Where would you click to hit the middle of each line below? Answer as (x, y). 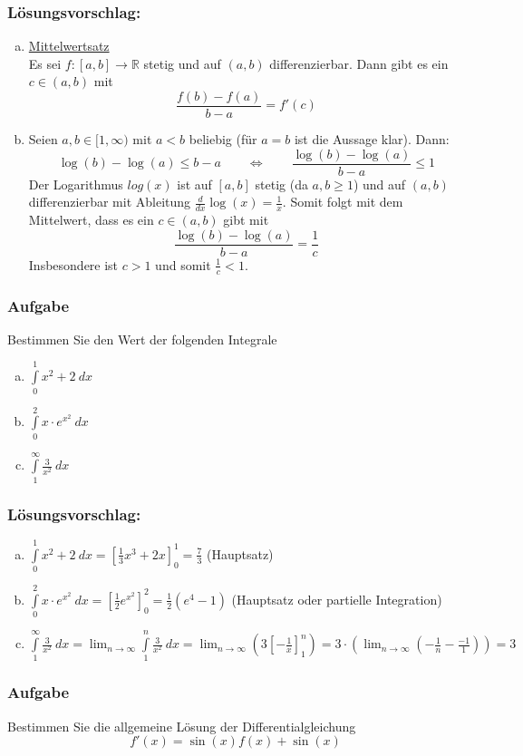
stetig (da (281, 184)
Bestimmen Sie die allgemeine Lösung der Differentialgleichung (182, 726)
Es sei (45, 63)
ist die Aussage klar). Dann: (372, 139)
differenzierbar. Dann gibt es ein (359, 63)
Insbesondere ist (73, 264)
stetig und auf (182, 63)
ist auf (194, 184)
